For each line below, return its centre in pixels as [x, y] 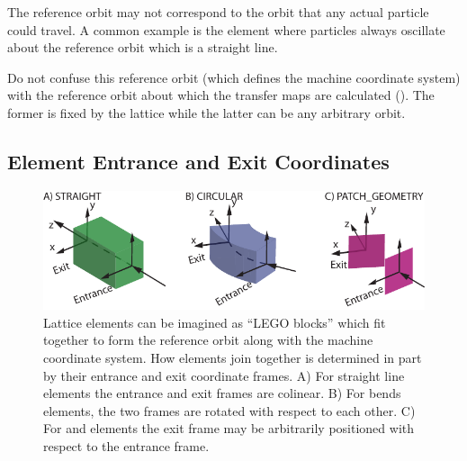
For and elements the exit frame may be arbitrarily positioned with [229, 428]
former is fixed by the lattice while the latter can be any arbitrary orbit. [207, 112]
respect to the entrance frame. [126, 446]
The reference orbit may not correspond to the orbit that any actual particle [218, 12]
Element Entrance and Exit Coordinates [198, 161]
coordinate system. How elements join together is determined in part [233, 358]
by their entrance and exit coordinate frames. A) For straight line [224, 375]
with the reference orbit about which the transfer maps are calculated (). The [221, 95]
